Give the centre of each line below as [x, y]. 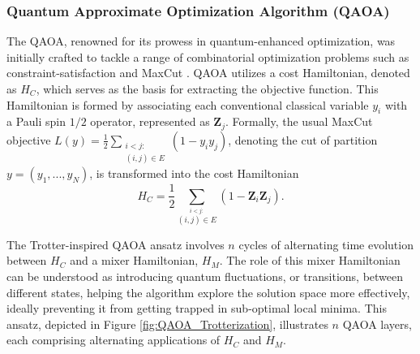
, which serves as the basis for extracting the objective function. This [207, 88]
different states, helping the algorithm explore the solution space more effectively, [208, 292]
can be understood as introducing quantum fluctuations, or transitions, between [205, 276]
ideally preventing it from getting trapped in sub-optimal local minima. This [197, 308]
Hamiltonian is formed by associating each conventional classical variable [188, 104]
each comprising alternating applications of [114, 340]
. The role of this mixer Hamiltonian [310, 260]
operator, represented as [150, 121]
